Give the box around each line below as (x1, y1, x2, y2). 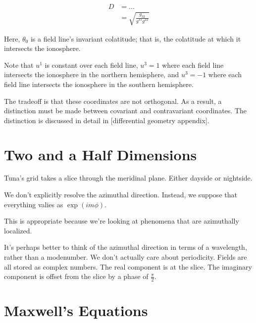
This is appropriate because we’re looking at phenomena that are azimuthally (4, 216, 239, 226)
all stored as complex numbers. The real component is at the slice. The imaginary (4, 261, 252, 272)
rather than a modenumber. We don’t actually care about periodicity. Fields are (4, 252, 247, 262)
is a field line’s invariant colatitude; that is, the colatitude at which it (30, 33, 241, 44)
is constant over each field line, (45, 59, 138, 70)
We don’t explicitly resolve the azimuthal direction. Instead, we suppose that (4, 189, 237, 200)
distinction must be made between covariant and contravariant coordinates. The (4, 105, 247, 116)
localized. (4, 225, 32, 235)
